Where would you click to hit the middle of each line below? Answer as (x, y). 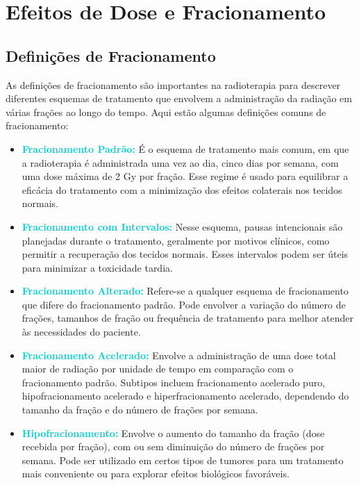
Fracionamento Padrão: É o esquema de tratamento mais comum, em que (185, 148)
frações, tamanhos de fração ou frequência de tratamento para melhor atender (187, 318)
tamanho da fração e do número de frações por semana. (140, 410)
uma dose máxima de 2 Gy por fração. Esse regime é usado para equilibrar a (185, 176)
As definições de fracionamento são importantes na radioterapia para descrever (173, 84)
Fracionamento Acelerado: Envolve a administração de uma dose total (179, 355)
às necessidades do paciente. (81, 332)
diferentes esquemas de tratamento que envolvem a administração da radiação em (179, 98)
